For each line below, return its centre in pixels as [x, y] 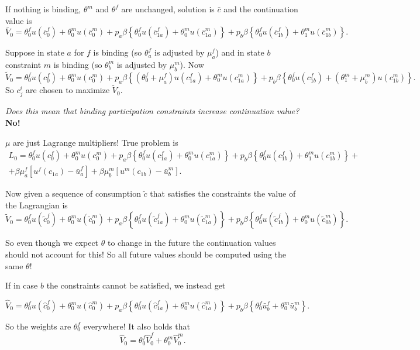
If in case [22, 285]
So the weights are [38, 326]
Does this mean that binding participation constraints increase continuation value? [152, 111]
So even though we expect [52, 243]
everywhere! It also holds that [137, 326]
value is [19, 20]
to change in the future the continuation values [192, 243]
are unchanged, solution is [168, 9]
